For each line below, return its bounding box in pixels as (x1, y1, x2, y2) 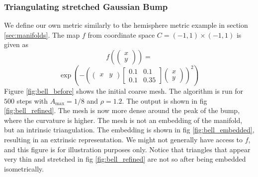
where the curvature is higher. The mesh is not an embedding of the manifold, (4, 115, 243, 125)
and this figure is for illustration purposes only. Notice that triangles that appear (4, 144, 251, 154)
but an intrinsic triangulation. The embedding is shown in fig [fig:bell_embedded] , (4, 124, 255, 135)
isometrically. (4, 163, 44, 174)
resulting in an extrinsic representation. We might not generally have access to (4, 134, 243, 144)
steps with (16, 95, 48, 106)
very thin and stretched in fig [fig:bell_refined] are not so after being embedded (4, 154, 246, 164)
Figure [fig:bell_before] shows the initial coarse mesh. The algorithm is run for (4, 86, 244, 96)
